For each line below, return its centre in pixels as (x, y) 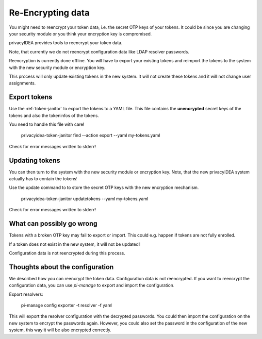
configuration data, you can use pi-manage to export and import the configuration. (92, 285)
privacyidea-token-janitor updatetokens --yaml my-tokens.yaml (85, 199)
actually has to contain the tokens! (43, 179)
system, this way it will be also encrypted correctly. (60, 330)
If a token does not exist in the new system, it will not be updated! (74, 244)
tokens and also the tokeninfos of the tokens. (54, 115)
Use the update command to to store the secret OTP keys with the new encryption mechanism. (104, 187)
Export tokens (31, 97)
